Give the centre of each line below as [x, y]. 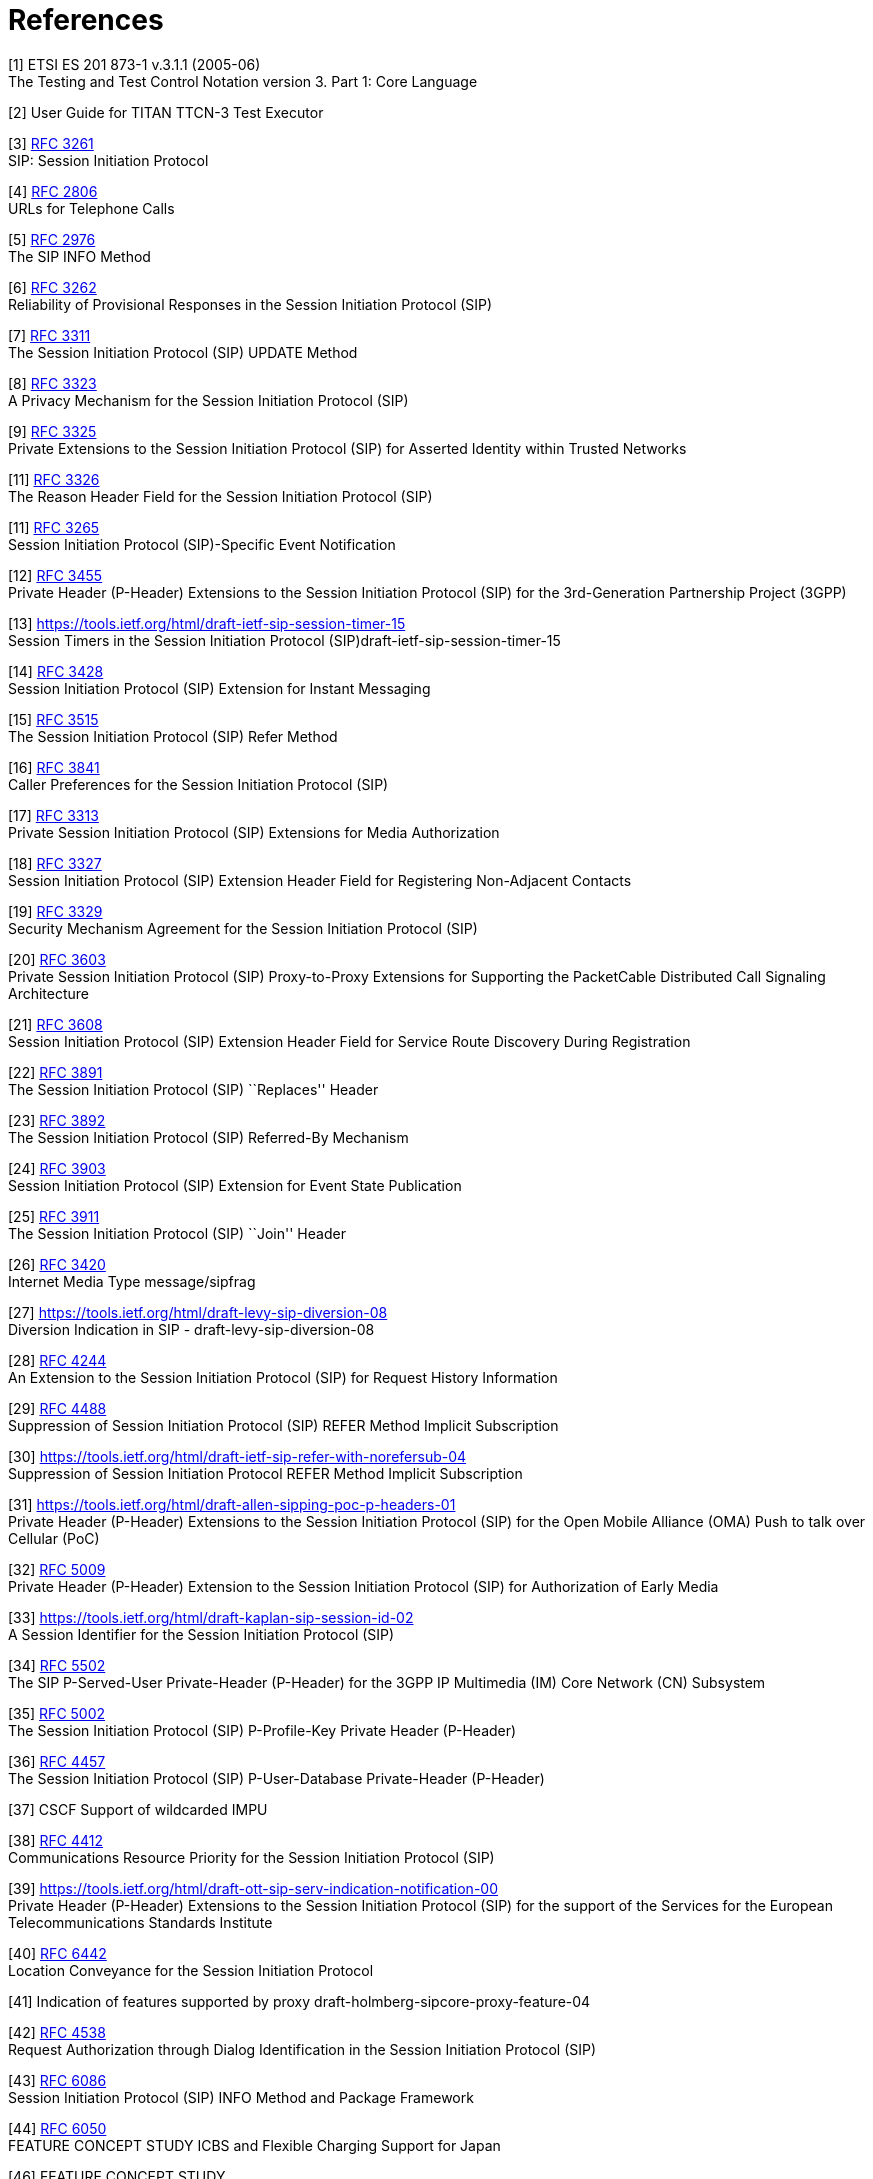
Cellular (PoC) [54, 1538]
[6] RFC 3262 [52, 287]
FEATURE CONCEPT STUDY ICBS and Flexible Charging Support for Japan [254, 2145]
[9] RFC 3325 [52, 431]
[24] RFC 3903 [57, 1168]
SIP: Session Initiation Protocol [108, 160]
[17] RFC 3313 [53, 815]
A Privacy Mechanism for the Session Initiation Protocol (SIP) [208, 400]
